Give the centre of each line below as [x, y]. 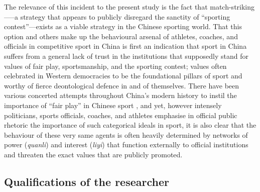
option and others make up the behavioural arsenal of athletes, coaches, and [121, 36]
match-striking [232, 7]
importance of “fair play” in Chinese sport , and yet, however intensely [113, 105]
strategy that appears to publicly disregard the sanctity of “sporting [125, 16]
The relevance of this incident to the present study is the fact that [106, 7]
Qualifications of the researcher [87, 181]
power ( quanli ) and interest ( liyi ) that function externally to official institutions [126, 145]
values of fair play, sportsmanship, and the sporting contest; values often [115, 66]
